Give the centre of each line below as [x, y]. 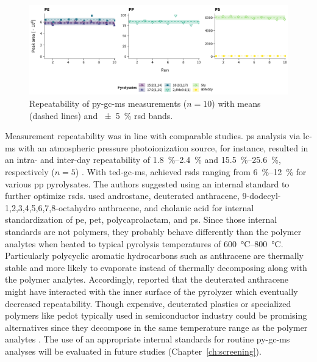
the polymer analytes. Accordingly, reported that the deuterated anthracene [147, 279]
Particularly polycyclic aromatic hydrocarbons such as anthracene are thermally [154, 255]
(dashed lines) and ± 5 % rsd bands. [101, 115]
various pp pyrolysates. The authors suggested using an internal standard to [147, 183]
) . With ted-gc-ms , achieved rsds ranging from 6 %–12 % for [191, 171]
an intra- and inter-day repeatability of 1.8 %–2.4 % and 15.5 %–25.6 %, [143, 160]
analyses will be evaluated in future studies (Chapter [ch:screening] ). [133, 351]
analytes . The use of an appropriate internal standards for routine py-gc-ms [148, 339]
